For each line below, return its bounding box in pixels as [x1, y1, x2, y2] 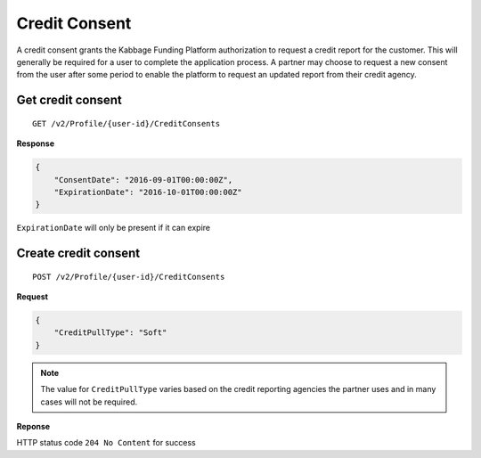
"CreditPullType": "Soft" [53, 328, 167, 338]
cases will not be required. [40, 397, 138, 407]
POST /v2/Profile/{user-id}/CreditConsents [32, 272, 225, 282]
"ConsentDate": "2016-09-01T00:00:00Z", [53, 175, 233, 184]
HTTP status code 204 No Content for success [16, 438, 196, 448]
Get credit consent [16, 93, 122, 108]
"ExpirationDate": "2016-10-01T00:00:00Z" [53, 187, 242, 197]
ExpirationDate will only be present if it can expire [16, 223, 211, 233]
